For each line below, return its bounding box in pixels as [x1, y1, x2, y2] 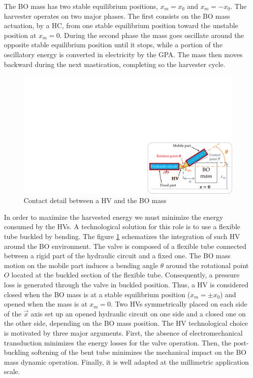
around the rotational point [166, 260, 249, 270]
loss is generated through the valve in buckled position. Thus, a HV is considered [4, 279, 249, 289]
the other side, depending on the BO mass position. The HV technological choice [4, 318, 248, 328]
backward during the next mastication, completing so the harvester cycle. [4, 59, 225, 69]
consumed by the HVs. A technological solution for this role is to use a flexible [4, 221, 241, 232]
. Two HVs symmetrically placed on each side [111, 299, 248, 309]
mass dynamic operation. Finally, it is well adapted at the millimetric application [4, 356, 249, 367]
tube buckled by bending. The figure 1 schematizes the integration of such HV [4, 231, 240, 241]
